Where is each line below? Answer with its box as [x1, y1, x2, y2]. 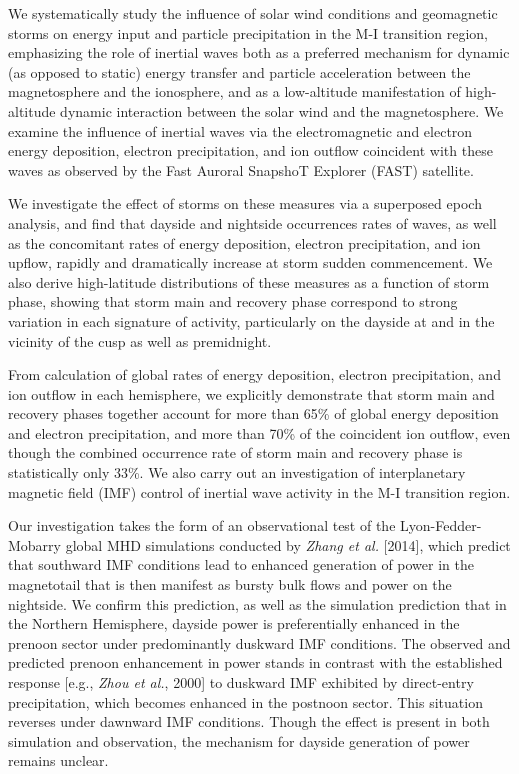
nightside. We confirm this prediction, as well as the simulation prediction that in [8, 593, 507, 614]
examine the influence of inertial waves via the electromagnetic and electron [8, 120, 473, 141]
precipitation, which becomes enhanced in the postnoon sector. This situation [8, 691, 483, 712]
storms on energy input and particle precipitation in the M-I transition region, [8, 22, 489, 43]
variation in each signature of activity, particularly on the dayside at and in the [8, 310, 495, 331]
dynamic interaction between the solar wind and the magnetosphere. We [60, 100, 504, 121]
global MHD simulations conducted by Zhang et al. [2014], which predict [65, 534, 511, 555]
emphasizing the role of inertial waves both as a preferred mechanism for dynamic [8, 42, 510, 63]
